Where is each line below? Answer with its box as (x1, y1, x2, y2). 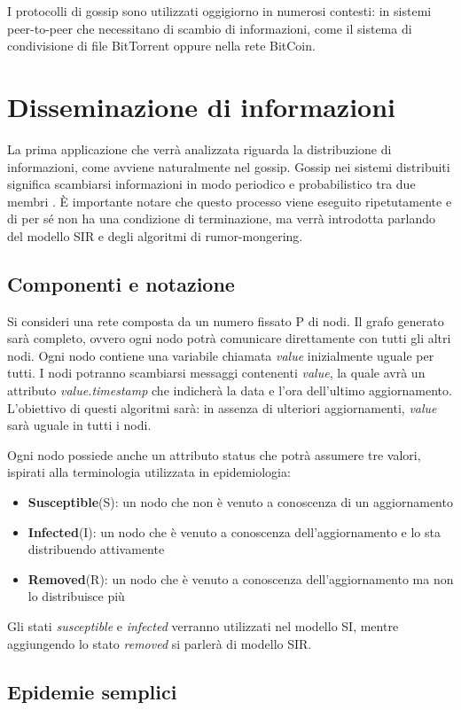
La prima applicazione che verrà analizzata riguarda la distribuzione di (7, 139, 392, 158)
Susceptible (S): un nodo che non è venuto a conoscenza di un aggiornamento (27, 493, 453, 511)
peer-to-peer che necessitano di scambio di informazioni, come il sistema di (7, 19, 412, 37)
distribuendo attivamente (27, 540, 165, 558)
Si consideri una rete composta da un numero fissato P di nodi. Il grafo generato (7, 311, 444, 330)
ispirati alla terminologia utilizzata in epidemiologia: (7, 463, 291, 481)
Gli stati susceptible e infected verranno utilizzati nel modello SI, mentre (7, 616, 399, 635)
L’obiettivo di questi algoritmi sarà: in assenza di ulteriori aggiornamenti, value (7, 398, 437, 417)
